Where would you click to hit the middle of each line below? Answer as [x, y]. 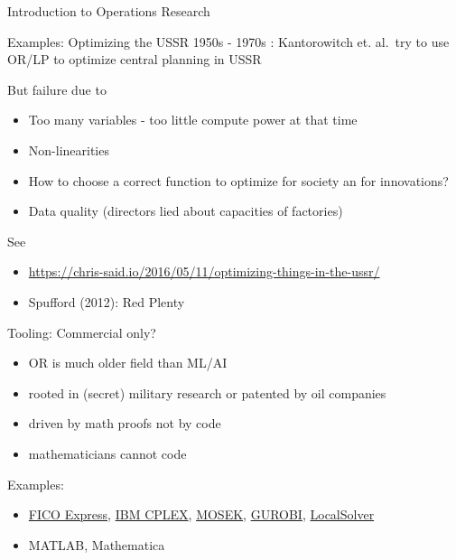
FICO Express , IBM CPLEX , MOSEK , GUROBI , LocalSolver [201, 514]
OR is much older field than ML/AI [128, 363]
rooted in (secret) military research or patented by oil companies [207, 392]
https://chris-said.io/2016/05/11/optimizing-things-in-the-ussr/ [204, 271]
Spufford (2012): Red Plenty [107, 301]
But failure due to [57, 89]
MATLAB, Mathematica [97, 544]
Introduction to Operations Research [109, 11]
